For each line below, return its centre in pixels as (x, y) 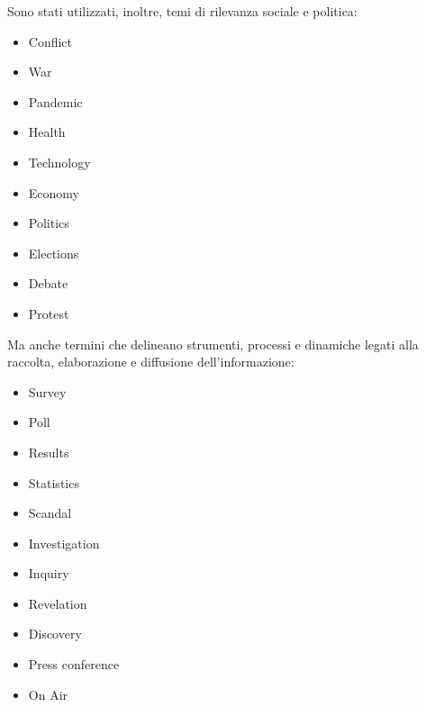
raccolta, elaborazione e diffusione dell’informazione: (151, 362)
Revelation (58, 603)
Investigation (64, 543)
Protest (49, 313)
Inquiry (49, 573)
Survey (47, 391)
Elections (54, 253)
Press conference (74, 664)
